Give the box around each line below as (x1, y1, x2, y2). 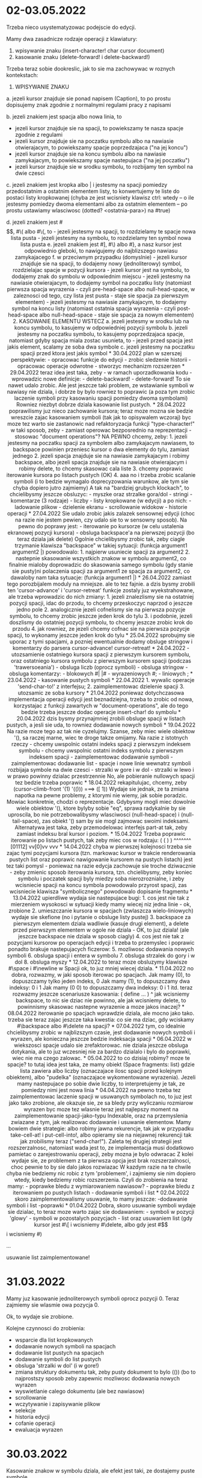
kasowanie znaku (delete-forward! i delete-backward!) (14, 53, 150, 60)
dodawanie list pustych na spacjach (14, 1349, 104, 1356)
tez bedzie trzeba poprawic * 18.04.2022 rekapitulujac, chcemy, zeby (14, 778, 188, 786)
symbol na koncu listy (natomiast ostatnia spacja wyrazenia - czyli (11, 305, 176, 312)
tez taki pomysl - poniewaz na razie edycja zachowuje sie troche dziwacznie (6, 862, 196, 869)
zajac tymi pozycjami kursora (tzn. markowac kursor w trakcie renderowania (6, 849, 196, 856)
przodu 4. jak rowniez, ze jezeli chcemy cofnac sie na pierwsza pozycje (12, 625, 190, 632)
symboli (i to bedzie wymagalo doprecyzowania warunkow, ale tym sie (14, 478, 188, 485)
